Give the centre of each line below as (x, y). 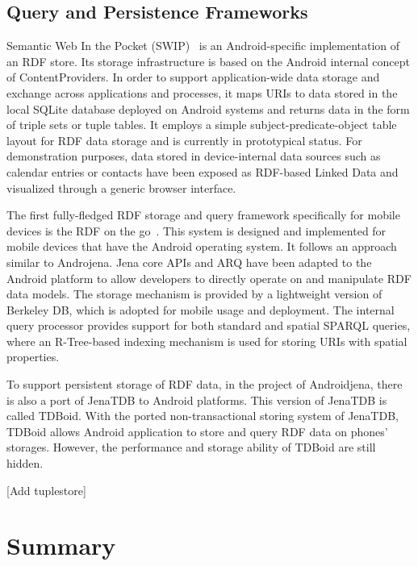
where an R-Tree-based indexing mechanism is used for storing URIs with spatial (207, 341)
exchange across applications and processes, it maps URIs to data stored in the (202, 92)
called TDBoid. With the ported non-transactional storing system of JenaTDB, (203, 416)
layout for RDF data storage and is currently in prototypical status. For (184, 140)
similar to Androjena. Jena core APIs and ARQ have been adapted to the (189, 262)
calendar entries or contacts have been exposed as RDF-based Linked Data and (203, 171)
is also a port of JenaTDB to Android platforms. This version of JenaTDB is (197, 400)
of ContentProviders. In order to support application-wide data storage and (193, 77)
